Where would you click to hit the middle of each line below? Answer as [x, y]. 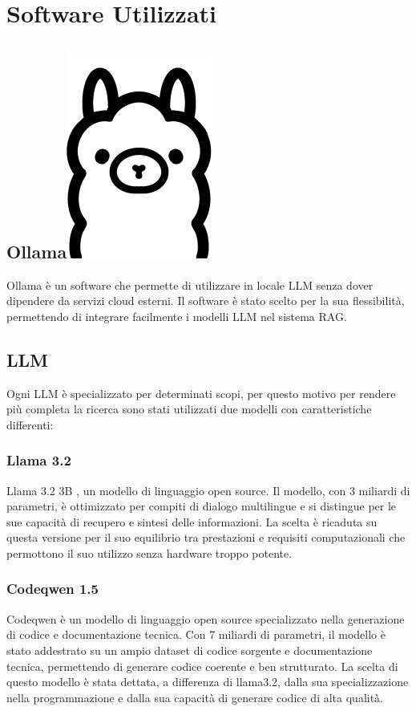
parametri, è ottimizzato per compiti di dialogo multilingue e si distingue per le [202, 506]
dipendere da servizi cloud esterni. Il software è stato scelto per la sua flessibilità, [206, 301]
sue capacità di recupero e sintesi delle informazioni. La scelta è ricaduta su [192, 521]
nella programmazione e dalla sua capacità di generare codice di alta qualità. [195, 697]
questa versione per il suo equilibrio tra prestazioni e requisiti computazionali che [206, 537]
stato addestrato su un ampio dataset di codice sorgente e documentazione [190, 650]
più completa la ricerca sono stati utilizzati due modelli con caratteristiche [189, 409]
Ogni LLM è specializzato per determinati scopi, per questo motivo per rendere [201, 393]
